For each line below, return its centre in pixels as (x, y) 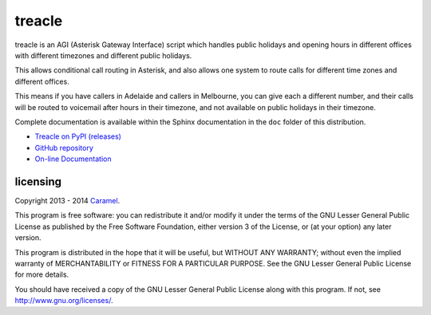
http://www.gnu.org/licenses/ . (64, 301)
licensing (38, 181)
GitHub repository (64, 148)
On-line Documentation (73, 159)
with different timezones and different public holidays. (103, 55)
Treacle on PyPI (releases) (78, 136)
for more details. (42, 274)
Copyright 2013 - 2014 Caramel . (67, 200)
